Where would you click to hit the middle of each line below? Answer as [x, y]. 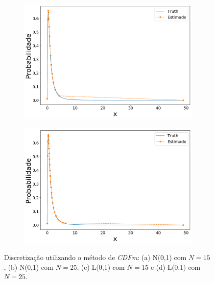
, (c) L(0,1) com [101, 267]
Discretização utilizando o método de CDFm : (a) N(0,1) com [95, 257]
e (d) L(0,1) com [176, 267]
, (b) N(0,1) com [29, 267]
